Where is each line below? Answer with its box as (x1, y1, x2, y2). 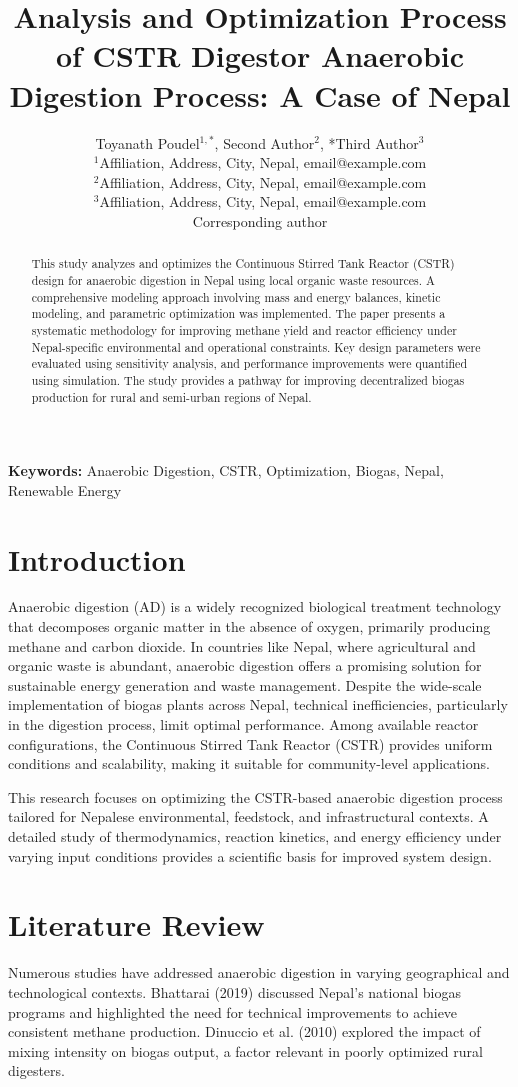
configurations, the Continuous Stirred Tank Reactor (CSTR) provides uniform (8, 733, 493, 754)
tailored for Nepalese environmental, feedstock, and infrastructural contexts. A (8, 806, 489, 827)
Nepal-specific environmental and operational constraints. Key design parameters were (31, 338, 481, 355)
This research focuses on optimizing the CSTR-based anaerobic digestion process (8, 786, 503, 807)
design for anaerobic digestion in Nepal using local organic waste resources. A (31, 271, 435, 288)
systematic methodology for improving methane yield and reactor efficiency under (31, 321, 457, 338)
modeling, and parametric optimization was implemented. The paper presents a (31, 305, 446, 322)
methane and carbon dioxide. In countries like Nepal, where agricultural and (8, 635, 476, 656)
